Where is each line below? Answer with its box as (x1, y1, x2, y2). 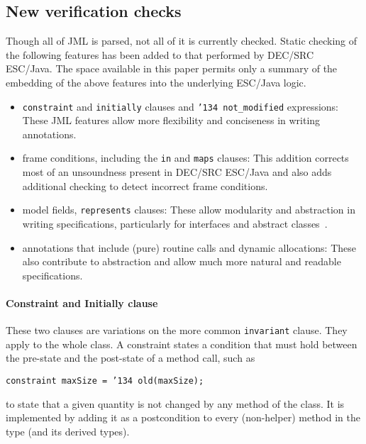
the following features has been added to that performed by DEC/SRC (6, 47, 314, 62)
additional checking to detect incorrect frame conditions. (22, 178, 268, 193)
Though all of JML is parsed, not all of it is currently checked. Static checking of (6, 33, 357, 48)
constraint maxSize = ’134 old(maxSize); (6, 375, 204, 386)
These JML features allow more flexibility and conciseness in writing (22, 113, 321, 128)
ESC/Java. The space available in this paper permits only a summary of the (6, 61, 338, 76)
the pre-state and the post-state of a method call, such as (6, 350, 255, 365)
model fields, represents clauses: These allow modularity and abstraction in (22, 202, 355, 217)
